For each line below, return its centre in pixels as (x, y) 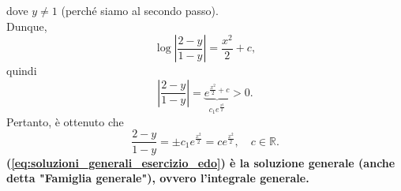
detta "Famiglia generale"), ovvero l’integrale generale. (158, 178)
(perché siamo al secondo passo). (140, 10)
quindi (22, 71)
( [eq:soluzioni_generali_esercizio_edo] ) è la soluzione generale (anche (201, 162)
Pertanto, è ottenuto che (65, 121)
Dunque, (27, 26)
